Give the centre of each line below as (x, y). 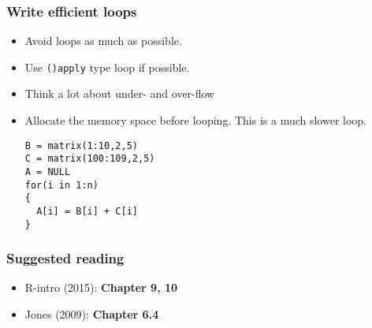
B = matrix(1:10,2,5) (81, 145)
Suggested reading (65, 258)
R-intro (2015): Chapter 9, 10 (101, 287)
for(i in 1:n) (61, 185)
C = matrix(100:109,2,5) (90, 159)
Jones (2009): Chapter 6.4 (92, 314)
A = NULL (48, 171)
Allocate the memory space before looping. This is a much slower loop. (196, 120)
